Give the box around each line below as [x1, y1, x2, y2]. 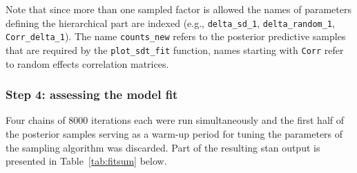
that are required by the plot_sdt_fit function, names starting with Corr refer [6, 42, 344, 57]
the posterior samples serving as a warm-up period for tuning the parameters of [6, 126, 343, 140]
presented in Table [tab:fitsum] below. [6, 154, 167, 168]
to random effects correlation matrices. [6, 56, 169, 71]
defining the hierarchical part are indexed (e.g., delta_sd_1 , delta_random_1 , [6, 15, 335, 30]
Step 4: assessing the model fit [6, 86, 178, 103]
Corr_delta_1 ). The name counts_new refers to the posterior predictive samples [6, 29, 346, 44]
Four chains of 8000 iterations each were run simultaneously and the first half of [6, 113, 345, 127]
